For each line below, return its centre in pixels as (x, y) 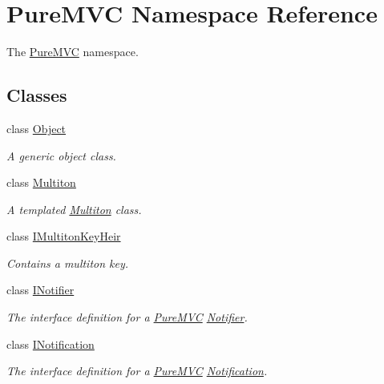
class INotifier (40, 290)
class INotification (51, 344)
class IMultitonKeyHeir (64, 236)
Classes (37, 95)
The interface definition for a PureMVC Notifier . (127, 317)
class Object (36, 128)
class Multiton (41, 182)
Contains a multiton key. (68, 263)
